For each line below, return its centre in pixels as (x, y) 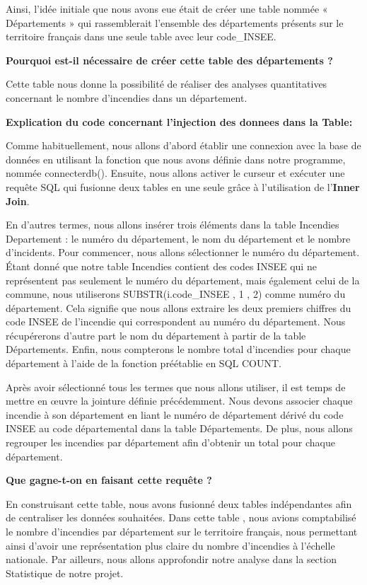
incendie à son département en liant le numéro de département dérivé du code (175, 414)
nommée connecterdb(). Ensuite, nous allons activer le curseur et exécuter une (175, 173)
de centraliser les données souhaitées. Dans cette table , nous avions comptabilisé (181, 517)
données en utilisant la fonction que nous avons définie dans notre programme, (176, 159)
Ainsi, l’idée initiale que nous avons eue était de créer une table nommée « (167, 8)
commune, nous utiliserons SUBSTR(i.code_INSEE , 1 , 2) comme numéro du (176, 294)
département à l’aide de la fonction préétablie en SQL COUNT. (144, 363)
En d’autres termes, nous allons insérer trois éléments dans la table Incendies (173, 225)
